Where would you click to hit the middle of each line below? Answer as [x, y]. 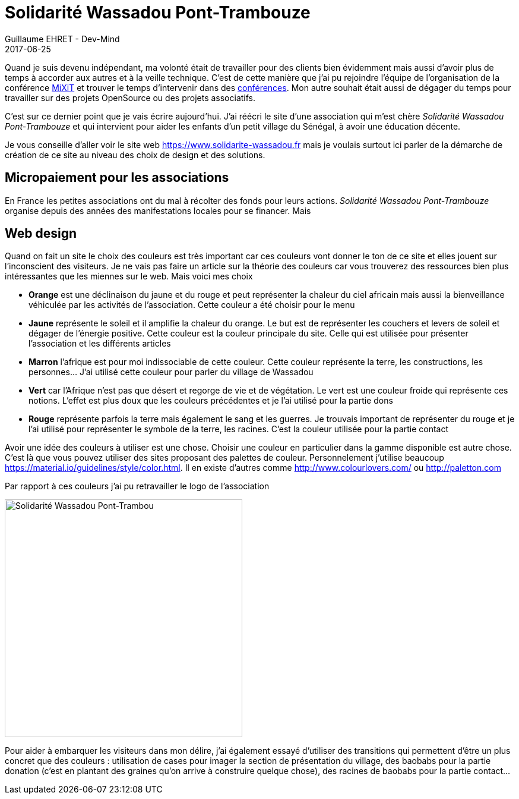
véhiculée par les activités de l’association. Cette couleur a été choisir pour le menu [192, 305]
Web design [41, 234]
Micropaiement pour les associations [117, 178]
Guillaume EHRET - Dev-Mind [62, 39]
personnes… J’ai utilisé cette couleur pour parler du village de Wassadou [171, 372]
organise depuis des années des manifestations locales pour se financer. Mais [158, 210]
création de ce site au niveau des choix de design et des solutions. [135, 155]
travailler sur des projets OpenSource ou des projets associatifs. [130, 97]
